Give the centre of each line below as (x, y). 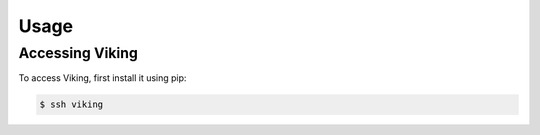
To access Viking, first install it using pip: (102, 78)
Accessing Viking (78, 53)
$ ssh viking (71, 104)
